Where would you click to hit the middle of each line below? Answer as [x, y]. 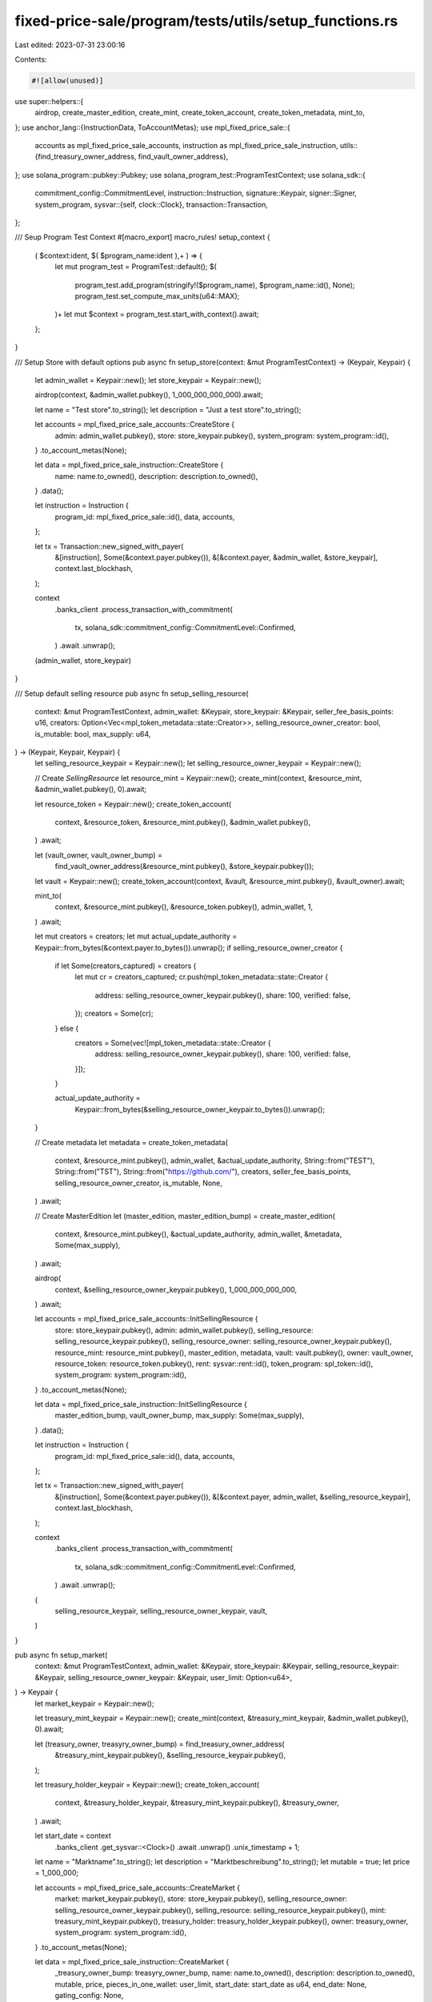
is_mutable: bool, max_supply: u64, [93, 734]
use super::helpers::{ [49, 101]
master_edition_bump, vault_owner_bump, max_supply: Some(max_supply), [179, 1415]
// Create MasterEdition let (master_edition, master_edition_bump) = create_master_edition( [185, 1216]
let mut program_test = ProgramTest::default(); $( [136, 267]
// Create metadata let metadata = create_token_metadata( [131, 1142]
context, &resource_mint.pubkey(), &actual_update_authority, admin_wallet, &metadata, [198, 1234]
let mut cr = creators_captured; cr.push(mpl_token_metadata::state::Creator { [202, 977]
